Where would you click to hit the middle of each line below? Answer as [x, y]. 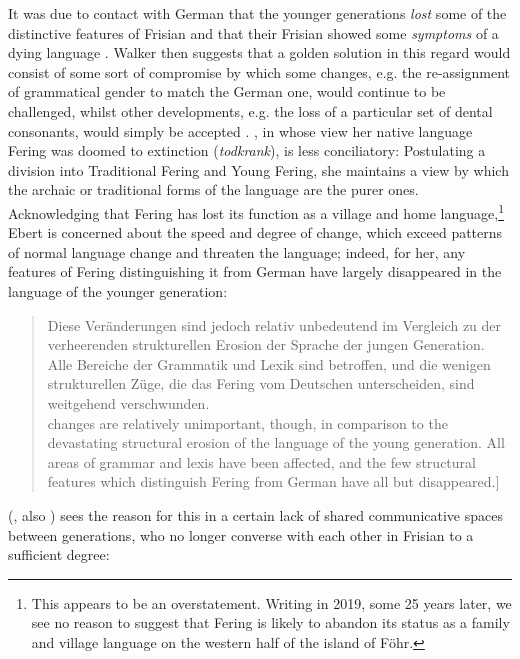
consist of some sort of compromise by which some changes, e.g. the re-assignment [259, 71]
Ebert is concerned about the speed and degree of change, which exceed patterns [255, 232]
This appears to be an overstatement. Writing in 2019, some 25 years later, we [271, 602]
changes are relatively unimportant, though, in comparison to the [247, 422]
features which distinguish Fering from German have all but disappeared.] [273, 481]
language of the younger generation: [118, 290]
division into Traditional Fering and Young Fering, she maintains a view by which [258, 169]
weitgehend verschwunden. [128, 402]
